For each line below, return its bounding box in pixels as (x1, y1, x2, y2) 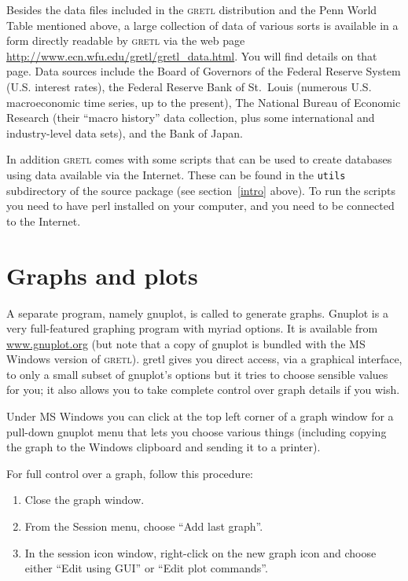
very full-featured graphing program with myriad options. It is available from (6, 320, 378, 336)
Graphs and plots (6, 259, 198, 291)
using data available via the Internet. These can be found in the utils (6, 166, 346, 182)
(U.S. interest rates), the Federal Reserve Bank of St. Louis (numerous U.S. (6, 78, 372, 94)
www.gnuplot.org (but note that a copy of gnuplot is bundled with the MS (6, 335, 366, 351)
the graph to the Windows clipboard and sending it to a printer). (6, 439, 321, 455)
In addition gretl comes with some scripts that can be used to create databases (6, 151, 392, 167)
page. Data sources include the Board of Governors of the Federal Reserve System (6, 63, 401, 79)
